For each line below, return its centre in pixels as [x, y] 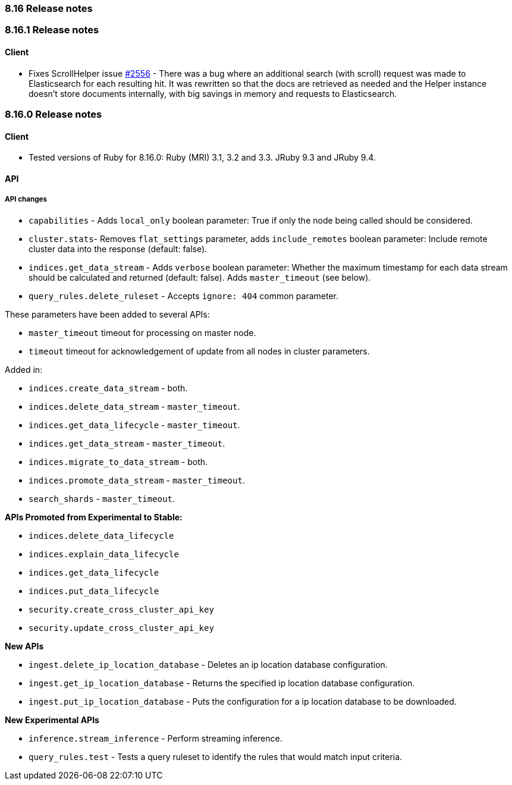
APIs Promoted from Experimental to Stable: [94, 517]
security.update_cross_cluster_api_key [121, 628]
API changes [26, 200]
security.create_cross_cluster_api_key [121, 609]
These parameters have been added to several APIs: [107, 314]
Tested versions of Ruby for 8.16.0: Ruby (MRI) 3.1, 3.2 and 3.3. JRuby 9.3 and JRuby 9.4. [202, 158]
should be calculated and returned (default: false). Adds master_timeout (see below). [200, 277]
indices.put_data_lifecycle [94, 591]
